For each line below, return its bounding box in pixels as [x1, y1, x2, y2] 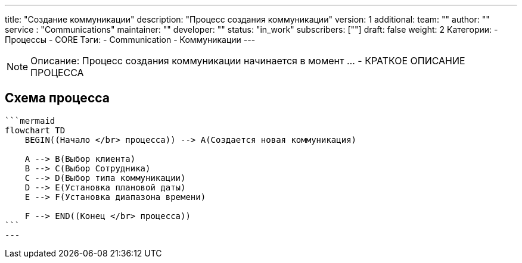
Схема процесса [5, 90, 110, 106]
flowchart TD [5, 125, 66, 135]
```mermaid [5, 115, 55, 126]
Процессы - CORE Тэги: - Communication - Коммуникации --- [5, 35, 256, 45]
